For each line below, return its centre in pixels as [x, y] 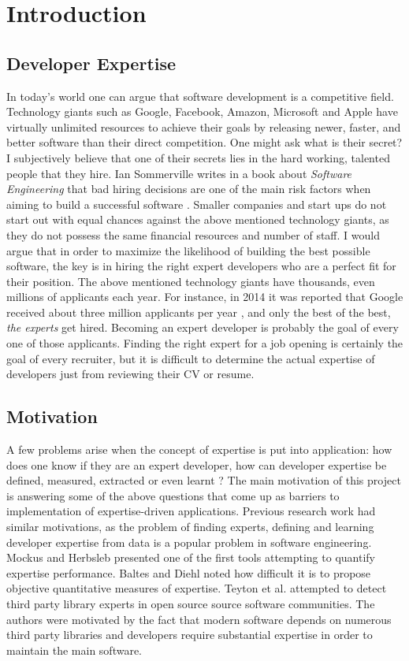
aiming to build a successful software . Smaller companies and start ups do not [197, 204]
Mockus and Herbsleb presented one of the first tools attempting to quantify [191, 557]
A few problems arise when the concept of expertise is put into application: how [199, 449]
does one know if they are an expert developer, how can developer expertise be [197, 464]
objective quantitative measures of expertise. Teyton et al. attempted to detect [197, 588]
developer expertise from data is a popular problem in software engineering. [189, 542]
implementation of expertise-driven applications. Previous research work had [191, 511]
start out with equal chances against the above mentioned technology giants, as [198, 219]
